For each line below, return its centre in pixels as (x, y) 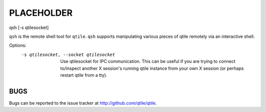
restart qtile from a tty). (84, 75)
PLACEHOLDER (41, 13)
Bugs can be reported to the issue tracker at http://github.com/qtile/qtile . (83, 103)
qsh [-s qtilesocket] (29, 28)
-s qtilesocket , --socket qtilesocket (68, 55)
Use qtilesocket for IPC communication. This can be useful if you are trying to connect (148, 61)
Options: (18, 45)
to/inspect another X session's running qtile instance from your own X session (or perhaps (152, 68)
